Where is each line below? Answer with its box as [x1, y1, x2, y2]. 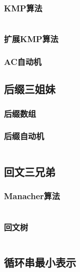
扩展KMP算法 [4, 33, 58, 45]
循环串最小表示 [4, 255, 76, 270]
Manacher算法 [4, 190, 60, 202]
